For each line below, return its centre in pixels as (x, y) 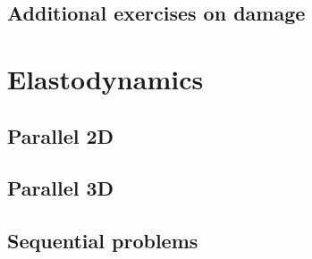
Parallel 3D (61, 188)
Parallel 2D (61, 135)
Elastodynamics (105, 78)
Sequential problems (103, 241)
